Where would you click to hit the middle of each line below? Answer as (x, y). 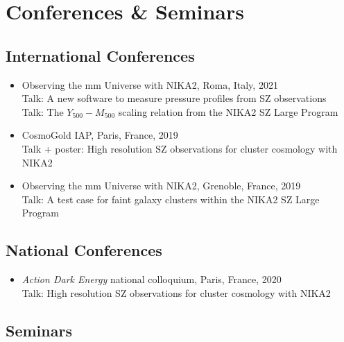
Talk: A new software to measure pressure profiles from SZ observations (174, 98)
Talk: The (43, 111)
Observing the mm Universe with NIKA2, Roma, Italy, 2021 (150, 84)
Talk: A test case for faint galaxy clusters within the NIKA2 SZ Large (171, 199)
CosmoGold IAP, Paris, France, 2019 (100, 135)
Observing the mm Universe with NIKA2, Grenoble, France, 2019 (161, 186)
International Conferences (100, 55)
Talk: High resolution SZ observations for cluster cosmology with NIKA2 (176, 292)
